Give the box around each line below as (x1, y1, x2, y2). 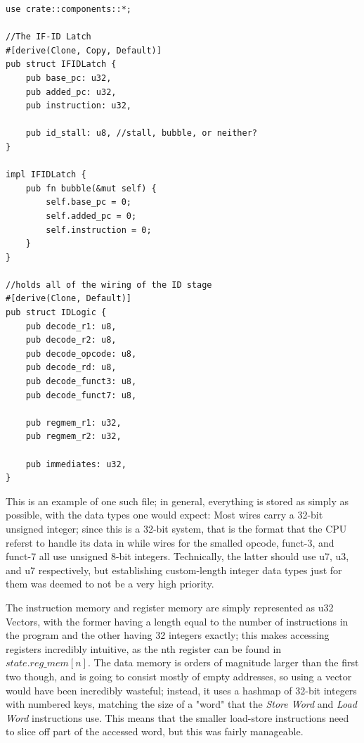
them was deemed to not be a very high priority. (6, 576, 214, 591)
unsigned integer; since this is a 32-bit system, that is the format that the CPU (6, 521, 347, 535)
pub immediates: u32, (25, 459, 126, 469)
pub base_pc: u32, (25, 72, 112, 83)
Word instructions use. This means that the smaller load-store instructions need (6, 710, 349, 725)
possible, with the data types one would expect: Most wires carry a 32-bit (6, 507, 323, 522)
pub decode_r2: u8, (25, 335, 117, 345)
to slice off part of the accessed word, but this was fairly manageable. (6, 724, 304, 739)
